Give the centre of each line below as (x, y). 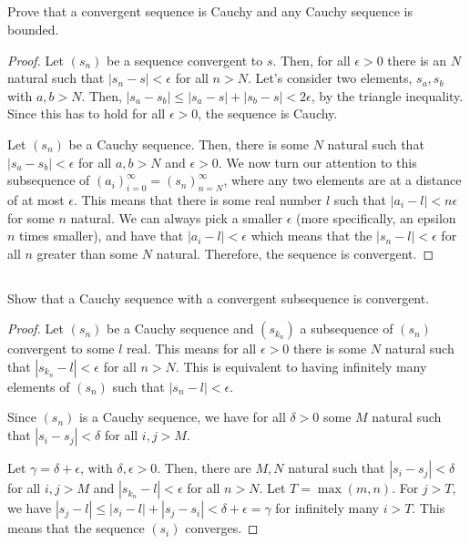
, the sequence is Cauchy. (268, 113)
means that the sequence (76, 528)
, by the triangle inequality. (387, 95)
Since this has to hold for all (87, 113)
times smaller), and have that (102, 236)
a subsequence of (347, 328)
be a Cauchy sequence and (180, 328)
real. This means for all (192, 349)
